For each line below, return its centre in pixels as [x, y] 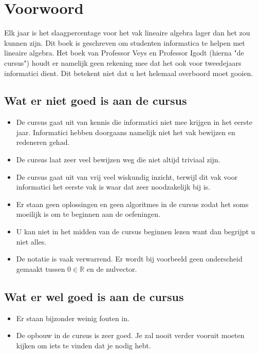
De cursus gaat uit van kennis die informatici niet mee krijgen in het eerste [134, 122]
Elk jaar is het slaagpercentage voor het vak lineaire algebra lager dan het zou [127, 33]
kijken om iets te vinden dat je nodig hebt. [84, 345]
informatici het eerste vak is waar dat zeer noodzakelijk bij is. [113, 187]
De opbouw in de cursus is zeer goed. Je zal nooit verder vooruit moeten [130, 335]
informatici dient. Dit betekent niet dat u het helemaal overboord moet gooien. [129, 73]
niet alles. [31, 241]
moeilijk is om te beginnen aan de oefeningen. [88, 214]
